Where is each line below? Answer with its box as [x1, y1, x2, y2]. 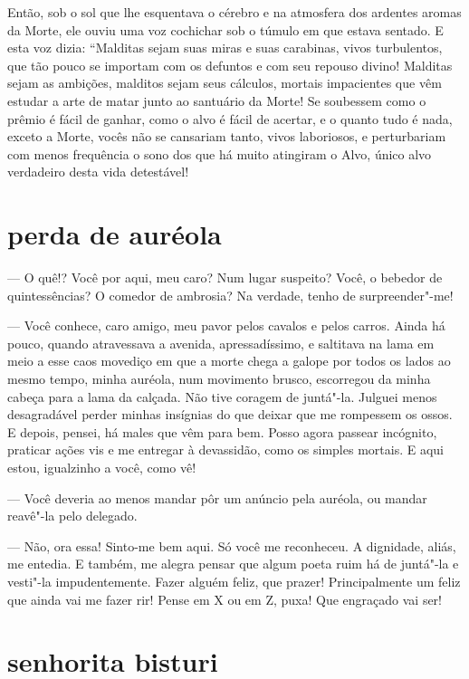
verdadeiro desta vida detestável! [7, 162, 189, 181]
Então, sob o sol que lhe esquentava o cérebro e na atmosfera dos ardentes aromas [7, 3, 462, 21]
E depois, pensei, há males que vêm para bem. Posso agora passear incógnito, [7, 422, 437, 441]
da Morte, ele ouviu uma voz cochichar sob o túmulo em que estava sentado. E [7, 20, 444, 39]
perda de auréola [7, 215, 222, 253]
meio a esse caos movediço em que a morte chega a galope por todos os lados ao [7, 351, 451, 370]
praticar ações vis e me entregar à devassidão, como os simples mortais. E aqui [7, 440, 444, 459]
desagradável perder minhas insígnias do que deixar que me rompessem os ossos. [7, 405, 453, 424]
